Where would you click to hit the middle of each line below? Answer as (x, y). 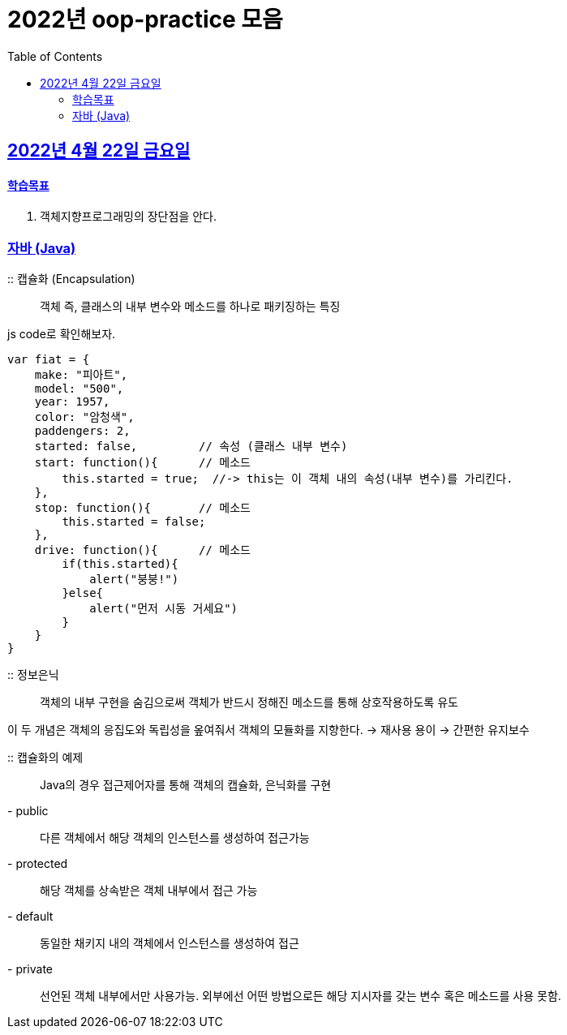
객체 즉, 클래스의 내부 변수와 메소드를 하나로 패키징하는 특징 (190, 307)
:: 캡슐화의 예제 (45, 758)
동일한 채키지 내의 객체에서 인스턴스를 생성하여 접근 (170, 943)
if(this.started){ (120, 564)
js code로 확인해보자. (62, 334)
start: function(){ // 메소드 (142, 463)
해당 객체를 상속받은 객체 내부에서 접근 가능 (149, 891)
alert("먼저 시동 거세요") (164, 609)
